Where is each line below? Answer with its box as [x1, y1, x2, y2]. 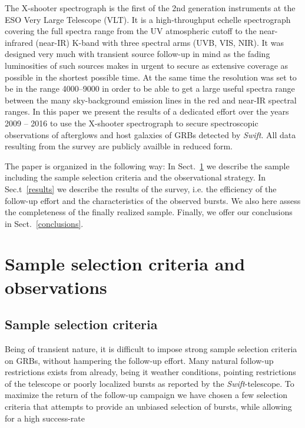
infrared [5, 36, 33, 48]
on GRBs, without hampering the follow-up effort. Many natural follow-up [5, 354, 274, 366]
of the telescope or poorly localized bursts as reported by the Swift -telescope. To [5, 377, 294, 389]
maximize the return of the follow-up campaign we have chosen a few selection [5, 389, 288, 401]
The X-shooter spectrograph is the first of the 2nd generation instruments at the [5, 2, 296, 14]
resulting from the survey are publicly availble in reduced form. [5, 140, 233, 152]
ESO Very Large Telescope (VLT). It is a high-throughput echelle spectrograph [5, 13, 291, 25]
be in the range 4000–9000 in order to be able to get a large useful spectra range [5, 82, 295, 95]
